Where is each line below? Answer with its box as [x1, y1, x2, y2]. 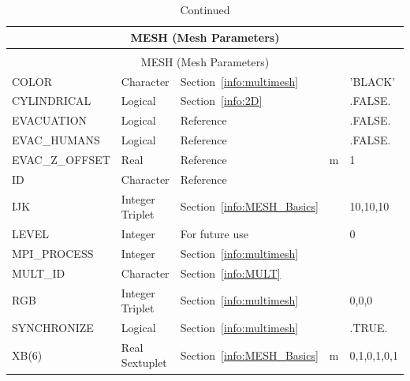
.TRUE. [349, 319, 388, 335]
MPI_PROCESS [12, 245, 94, 261]
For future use [180, 226, 248, 242]
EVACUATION [12, 112, 88, 129]
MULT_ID [12, 264, 65, 281]
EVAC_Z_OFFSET [12, 151, 110, 167]
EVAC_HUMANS [12, 132, 100, 148]
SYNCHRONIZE [12, 319, 94, 335]
